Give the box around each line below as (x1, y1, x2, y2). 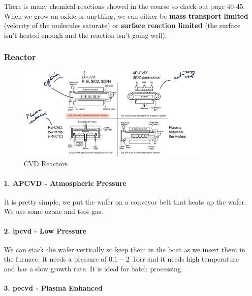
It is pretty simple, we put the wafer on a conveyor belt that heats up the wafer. (4, 196, 246, 207)
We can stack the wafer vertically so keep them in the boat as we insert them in (4, 244, 245, 254)
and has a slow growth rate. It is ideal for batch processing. (4, 264, 183, 274)
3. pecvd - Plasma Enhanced (4, 283, 103, 293)
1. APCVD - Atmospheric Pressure (4, 178, 126, 188)
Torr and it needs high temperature (131, 254, 239, 264)
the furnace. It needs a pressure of (4, 254, 107, 264)
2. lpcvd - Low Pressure (4, 225, 87, 236)
